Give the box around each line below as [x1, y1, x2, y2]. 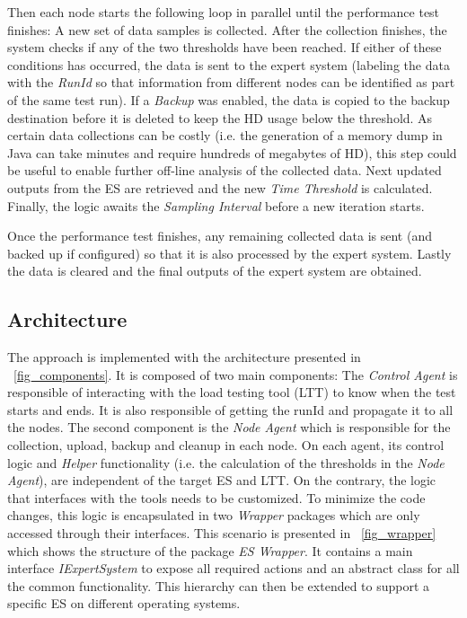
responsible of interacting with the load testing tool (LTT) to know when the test [7, 383, 456, 402]
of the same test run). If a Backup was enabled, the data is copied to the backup [7, 90, 450, 109]
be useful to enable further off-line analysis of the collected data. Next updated [7, 161, 442, 180]
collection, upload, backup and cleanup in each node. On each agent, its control [7, 436, 445, 455]
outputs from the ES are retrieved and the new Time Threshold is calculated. [7, 178, 433, 197]
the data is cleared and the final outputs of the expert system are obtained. [7, 261, 422, 280]
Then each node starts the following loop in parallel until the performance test [7, 3, 440, 21]
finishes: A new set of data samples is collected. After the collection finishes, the [7, 20, 447, 39]
